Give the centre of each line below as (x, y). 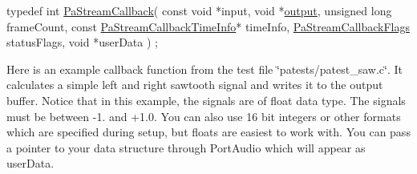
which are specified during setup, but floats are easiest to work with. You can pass (208, 132)
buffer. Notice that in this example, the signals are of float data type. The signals (206, 100)
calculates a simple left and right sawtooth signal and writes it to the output (195, 85)
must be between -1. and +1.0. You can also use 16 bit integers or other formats (204, 116)
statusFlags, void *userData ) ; (82, 42)
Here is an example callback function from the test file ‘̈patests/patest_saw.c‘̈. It (204, 69)
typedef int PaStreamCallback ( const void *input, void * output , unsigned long (199, 10)
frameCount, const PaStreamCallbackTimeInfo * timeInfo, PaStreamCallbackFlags (208, 26)
